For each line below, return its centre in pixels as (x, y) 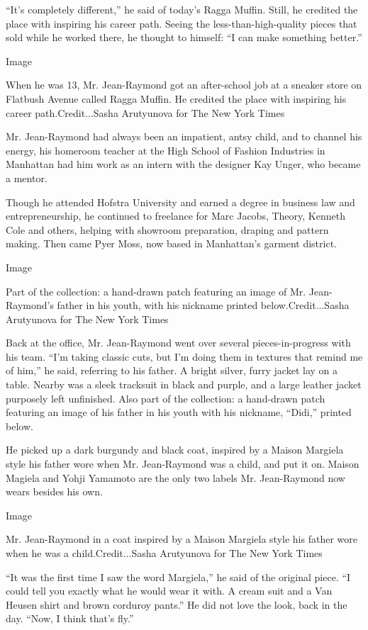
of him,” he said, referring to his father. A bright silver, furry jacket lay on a (172, 370)
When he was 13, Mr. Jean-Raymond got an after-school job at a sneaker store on (184, 85)
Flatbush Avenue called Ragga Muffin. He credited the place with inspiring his (176, 98)
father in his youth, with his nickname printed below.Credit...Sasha (203, 305)
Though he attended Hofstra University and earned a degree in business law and (180, 202)
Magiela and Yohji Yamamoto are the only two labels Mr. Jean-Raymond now (175, 477)
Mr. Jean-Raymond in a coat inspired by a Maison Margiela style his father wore (182, 539)
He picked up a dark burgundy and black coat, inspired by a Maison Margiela (175, 450)
